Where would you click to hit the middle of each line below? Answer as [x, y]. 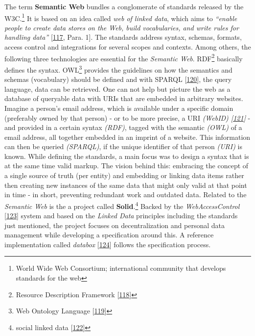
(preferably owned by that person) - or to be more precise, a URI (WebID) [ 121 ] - [127, 117]
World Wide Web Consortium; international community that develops [121, 268]
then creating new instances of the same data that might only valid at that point [126, 185]
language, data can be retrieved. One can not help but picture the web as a [117, 89]
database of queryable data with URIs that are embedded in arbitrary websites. [124, 98]
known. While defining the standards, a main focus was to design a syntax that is [127, 156]
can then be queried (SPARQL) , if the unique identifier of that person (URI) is [124, 146]
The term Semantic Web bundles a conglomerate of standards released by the [124, 6]
